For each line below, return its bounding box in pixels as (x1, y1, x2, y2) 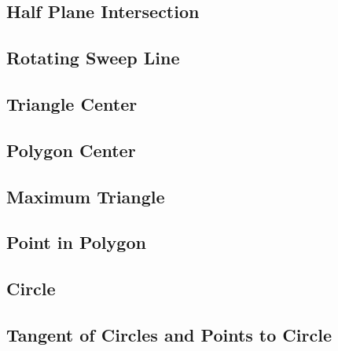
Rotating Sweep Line (6, 46, 180, 70)
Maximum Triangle (6, 184, 165, 208)
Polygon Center (6, 137, 136, 162)
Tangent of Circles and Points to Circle (6, 322, 332, 346)
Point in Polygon (6, 230, 146, 254)
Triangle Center (6, 91, 138, 115)
